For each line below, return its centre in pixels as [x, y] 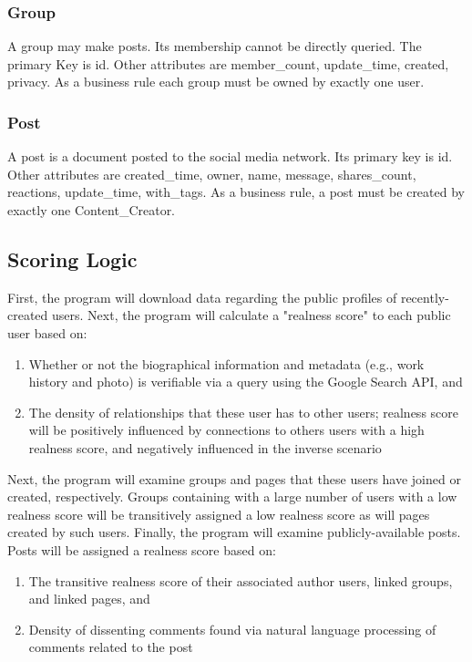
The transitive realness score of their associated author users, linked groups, [241, 580]
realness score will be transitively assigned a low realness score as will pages [219, 514]
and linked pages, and [89, 599]
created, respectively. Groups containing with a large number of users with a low [232, 496]
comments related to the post [111, 647]
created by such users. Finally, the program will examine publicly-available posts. [234, 532]
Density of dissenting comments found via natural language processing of [232, 629]
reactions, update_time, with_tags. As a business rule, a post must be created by [236, 192]
